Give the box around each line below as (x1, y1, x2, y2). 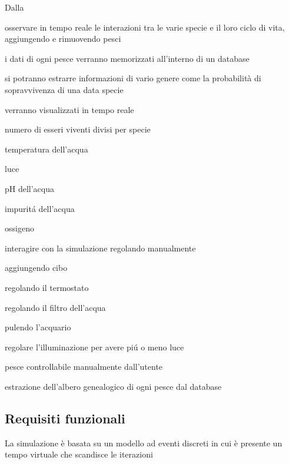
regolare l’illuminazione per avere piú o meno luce (5, 340, 184, 353)
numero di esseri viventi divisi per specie (5, 123, 151, 135)
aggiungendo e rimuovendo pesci (5, 32, 121, 45)
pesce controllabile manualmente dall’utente (5, 360, 163, 373)
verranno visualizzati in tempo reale (5, 103, 134, 115)
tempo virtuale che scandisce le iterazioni (5, 448, 153, 460)
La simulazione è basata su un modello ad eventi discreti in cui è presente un (5, 436, 283, 449)
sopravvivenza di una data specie (5, 83, 124, 95)
